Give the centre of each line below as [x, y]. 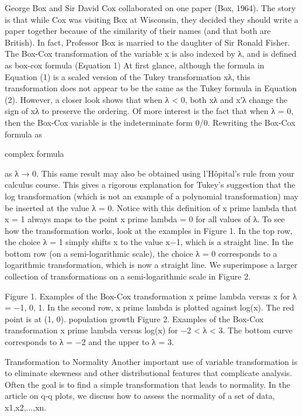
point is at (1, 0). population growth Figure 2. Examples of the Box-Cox [134, 318]
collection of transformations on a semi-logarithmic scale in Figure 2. [128, 276]
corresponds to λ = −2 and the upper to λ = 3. [89, 342]
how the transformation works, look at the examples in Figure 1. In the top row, [149, 230]
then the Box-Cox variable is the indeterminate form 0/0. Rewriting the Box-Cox [150, 122]
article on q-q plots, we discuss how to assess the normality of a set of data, [140, 396]
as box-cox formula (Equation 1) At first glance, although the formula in [135, 65]
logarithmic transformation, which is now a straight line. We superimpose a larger [151, 265]
